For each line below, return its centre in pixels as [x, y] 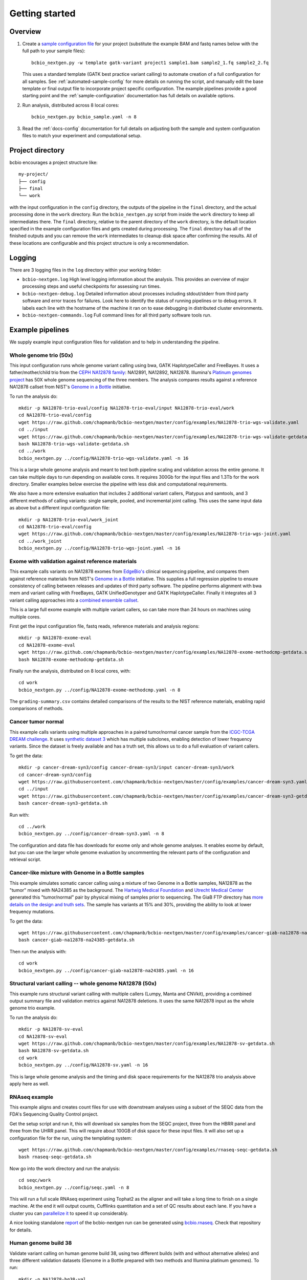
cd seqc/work [35, 1180]
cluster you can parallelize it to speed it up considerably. [69, 1213]
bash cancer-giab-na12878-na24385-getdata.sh [77, 940]
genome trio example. [32, 1008]
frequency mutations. [32, 912]
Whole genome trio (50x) [41, 355]
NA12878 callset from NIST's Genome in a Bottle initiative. [70, 387]
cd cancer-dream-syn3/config [55, 775]
